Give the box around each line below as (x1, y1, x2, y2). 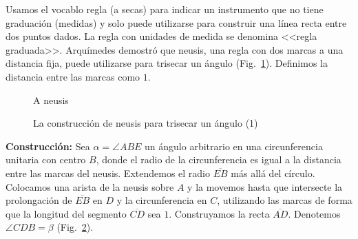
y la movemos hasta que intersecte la (187, 179, 343, 194)
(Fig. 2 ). (56, 220, 94, 234)
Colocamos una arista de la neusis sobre (6, 179, 174, 194)
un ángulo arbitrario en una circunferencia (145, 138, 323, 153)
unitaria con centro (6, 152, 86, 167)
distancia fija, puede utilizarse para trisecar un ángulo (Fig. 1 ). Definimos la (6, 56, 328, 70)
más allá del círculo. (231, 165, 315, 180)
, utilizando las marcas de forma (217, 193, 352, 207)
